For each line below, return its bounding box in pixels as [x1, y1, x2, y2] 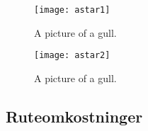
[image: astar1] [34, 5, 110, 15]
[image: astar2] [34, 50, 110, 61]
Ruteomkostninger [6, 105, 143, 127]
